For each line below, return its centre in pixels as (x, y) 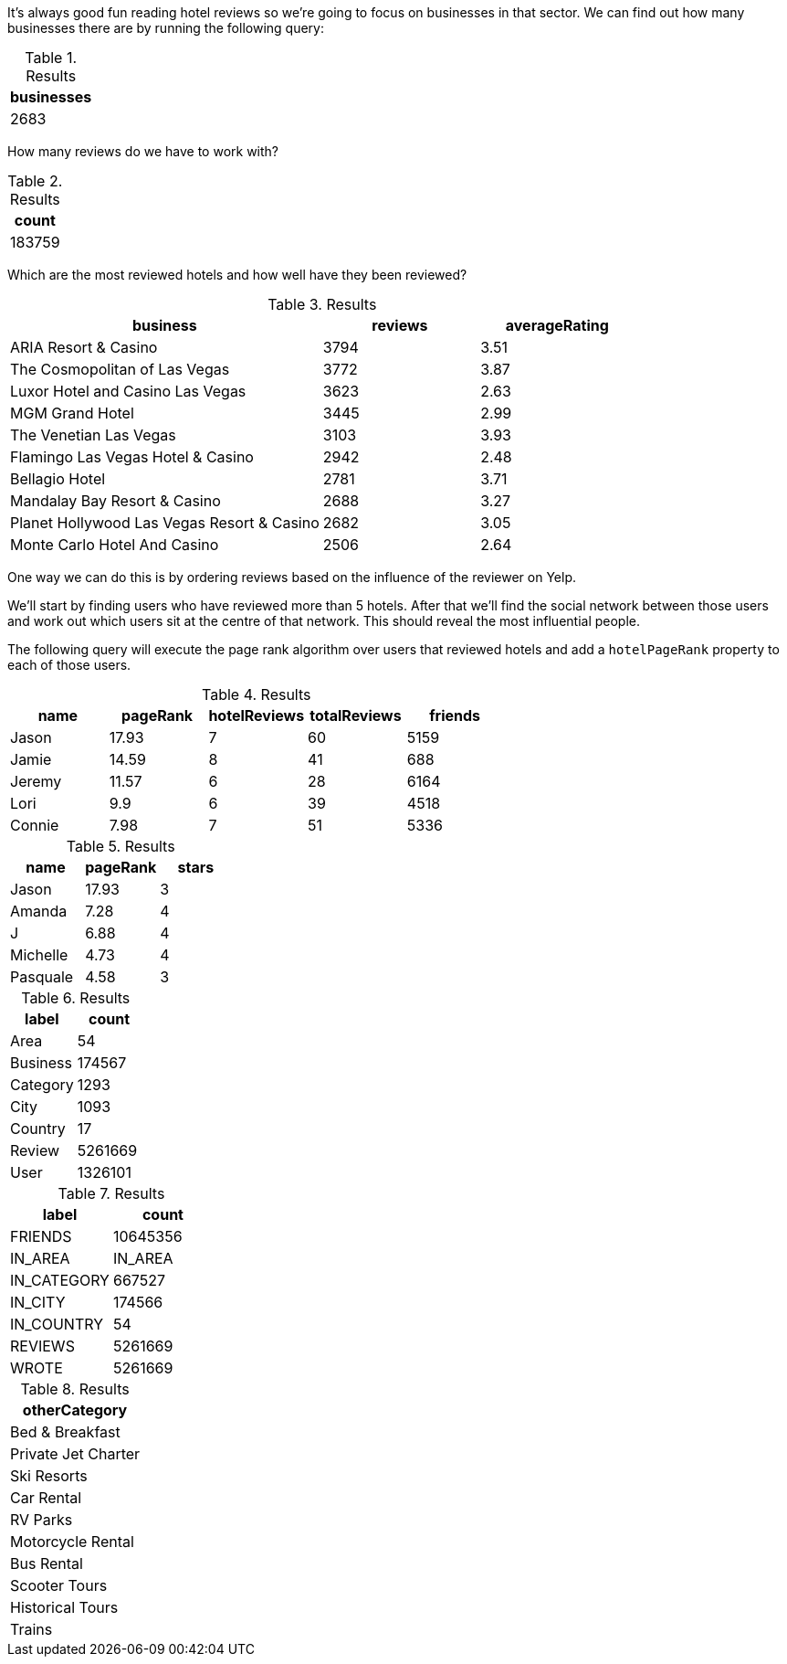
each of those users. (69, 665)
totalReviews (356, 715)
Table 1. (51, 58)
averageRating (557, 325)
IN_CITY (38, 1302)
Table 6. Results (76, 998)
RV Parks (42, 1520)
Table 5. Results (121, 846)
